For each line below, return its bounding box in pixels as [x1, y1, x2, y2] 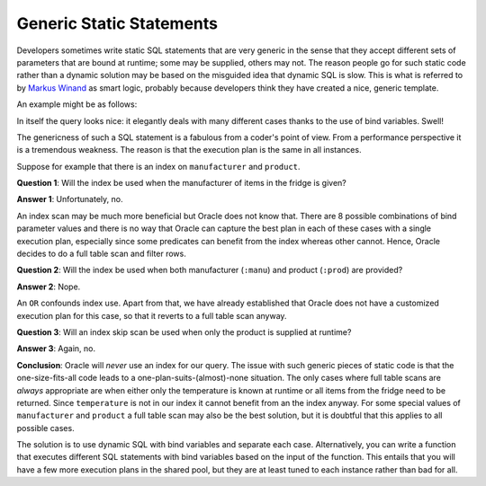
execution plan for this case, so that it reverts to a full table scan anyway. [16, 310, 287, 321]
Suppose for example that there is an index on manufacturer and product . [16, 161, 301, 172]
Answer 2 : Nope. [16, 281, 81, 292]
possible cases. [16, 422, 76, 433]
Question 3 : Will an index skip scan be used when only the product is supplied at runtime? [16, 326, 352, 337]
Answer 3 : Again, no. [16, 343, 96, 354]
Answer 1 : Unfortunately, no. [16, 194, 123, 205]
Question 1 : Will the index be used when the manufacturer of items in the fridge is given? [16, 178, 346, 189]
